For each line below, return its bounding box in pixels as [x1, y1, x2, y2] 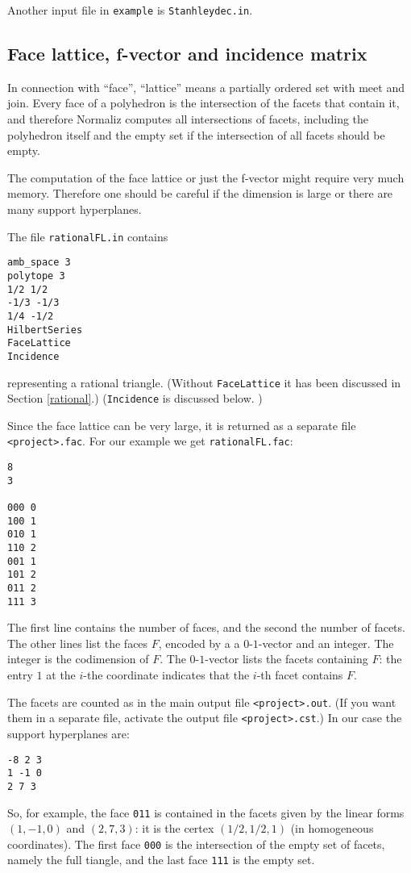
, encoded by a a [158, 634, 240, 651]
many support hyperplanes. [7, 201, 142, 218]
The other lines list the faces [7, 634, 148, 651]
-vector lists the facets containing [205, 650, 368, 667]
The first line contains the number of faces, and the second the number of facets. [7, 619, 405, 636]
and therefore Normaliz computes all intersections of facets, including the [7, 111, 369, 127]
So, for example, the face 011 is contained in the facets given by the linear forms [7, 804, 405, 821]
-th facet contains [256, 666, 343, 683]
